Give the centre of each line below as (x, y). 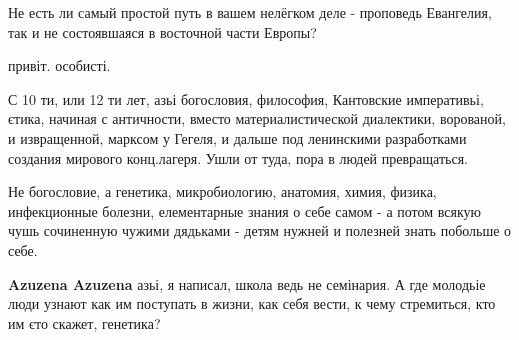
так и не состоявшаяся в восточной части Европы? (162, 31)
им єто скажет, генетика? (84, 322)
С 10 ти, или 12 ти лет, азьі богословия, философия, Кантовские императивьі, (246, 98)
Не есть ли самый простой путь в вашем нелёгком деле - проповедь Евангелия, (250, 12)
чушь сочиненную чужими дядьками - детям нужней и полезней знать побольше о (260, 230)
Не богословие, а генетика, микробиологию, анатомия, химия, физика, (222, 191)
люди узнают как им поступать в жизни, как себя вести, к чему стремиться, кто (252, 303)
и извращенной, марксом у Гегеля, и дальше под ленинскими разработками (237, 137)
